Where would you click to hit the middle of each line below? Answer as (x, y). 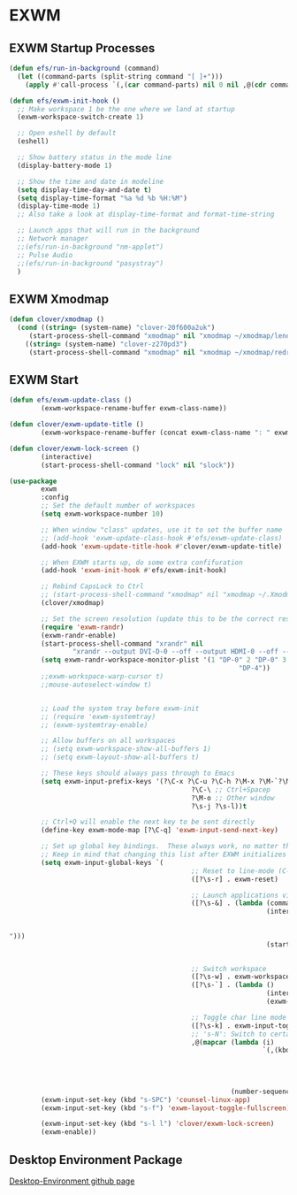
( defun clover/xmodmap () (57, 319)
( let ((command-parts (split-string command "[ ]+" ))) (120, 76)
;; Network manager (53, 239)
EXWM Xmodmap (59, 299)
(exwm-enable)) (69, 1132)
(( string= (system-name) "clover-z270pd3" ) (107, 344)
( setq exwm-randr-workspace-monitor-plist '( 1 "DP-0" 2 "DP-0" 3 (164, 660)
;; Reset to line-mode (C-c (243, 871)
